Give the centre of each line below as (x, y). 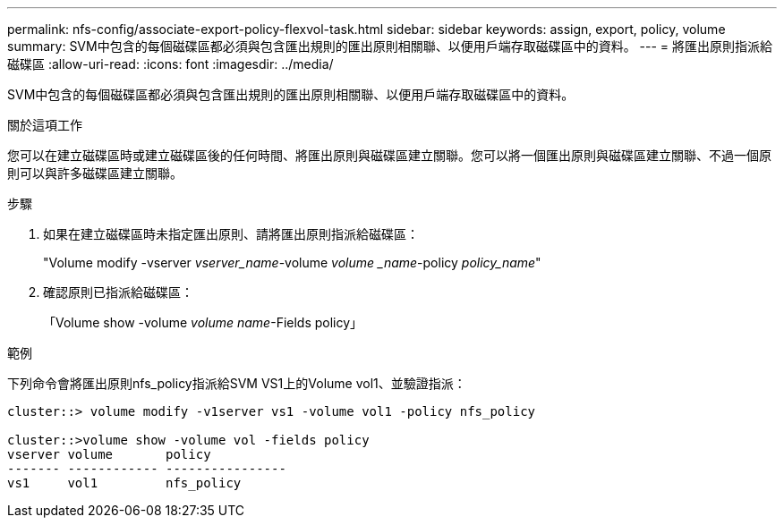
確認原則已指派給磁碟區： (118, 292)
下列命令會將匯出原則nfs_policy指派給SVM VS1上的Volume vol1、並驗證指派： (237, 383)
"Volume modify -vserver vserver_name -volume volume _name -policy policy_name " (292, 262)
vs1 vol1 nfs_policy (124, 483)
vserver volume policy (109, 454)
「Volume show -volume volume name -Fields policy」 (203, 322)
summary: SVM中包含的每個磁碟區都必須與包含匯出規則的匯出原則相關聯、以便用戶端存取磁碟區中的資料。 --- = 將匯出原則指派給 (390, 46)
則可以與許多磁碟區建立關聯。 (95, 173)
